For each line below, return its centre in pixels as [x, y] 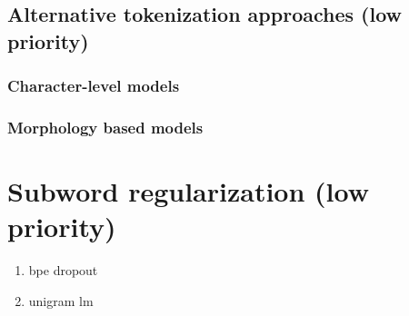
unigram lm [61, 300]
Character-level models [94, 86]
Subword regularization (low [188, 191]
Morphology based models [105, 127]
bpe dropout [63, 270]
